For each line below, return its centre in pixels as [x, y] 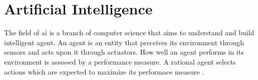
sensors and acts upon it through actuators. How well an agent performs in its [124, 52]
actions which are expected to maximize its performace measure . [104, 71]
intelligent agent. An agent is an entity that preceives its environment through [124, 42]
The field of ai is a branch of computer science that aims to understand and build [129, 33]
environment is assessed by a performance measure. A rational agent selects [120, 61]
